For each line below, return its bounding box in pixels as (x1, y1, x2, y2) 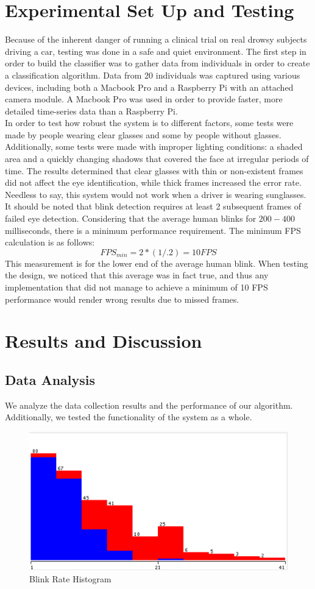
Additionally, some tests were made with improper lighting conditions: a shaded (5, 140, 303, 153)
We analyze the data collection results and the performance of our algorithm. (5, 398, 293, 411)
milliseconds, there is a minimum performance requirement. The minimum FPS (5, 224, 301, 236)
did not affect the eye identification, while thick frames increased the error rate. (5, 176, 302, 189)
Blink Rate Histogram (29, 572, 111, 585)
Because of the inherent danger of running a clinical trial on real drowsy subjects (5, 33, 307, 46)
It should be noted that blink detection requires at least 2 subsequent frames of (5, 200, 301, 213)
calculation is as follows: (5, 236, 95, 249)
